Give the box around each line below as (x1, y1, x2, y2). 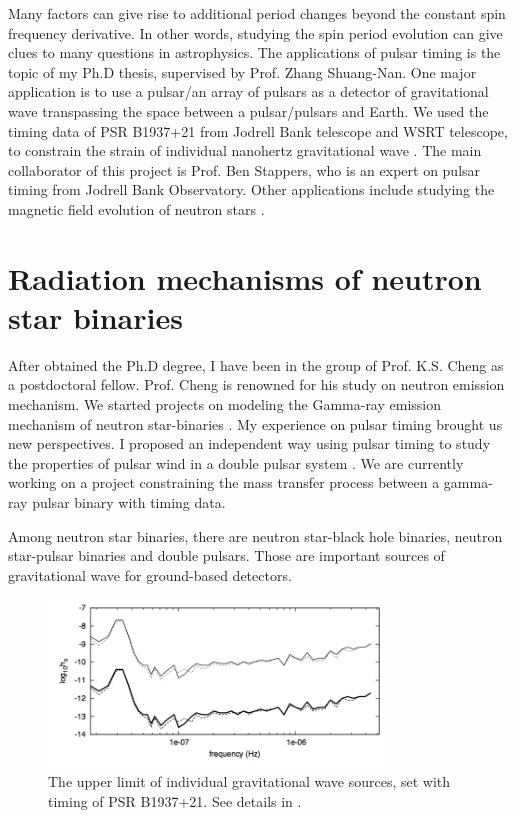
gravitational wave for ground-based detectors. (8, 564, 292, 585)
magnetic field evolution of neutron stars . (8, 198, 265, 219)
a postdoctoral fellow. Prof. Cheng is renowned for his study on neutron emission (8, 374, 505, 395)
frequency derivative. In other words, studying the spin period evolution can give (8, 22, 503, 43)
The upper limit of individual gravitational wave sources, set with (48, 771, 451, 792)
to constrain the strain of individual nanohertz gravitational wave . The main (8, 140, 482, 161)
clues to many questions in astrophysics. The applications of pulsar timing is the (8, 42, 501, 63)
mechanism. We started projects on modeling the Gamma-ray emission (8, 394, 442, 415)
